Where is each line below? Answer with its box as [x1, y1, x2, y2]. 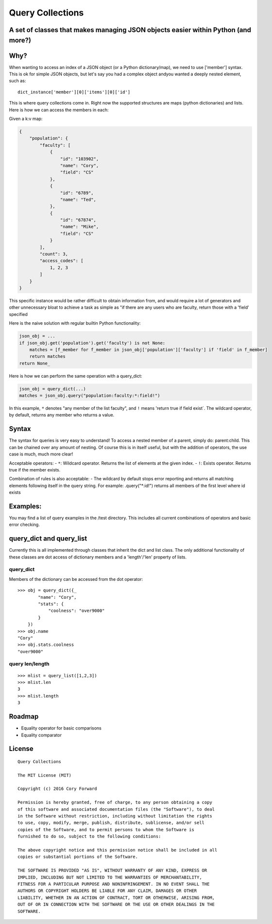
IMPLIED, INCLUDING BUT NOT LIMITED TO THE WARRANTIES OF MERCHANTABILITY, [17, 874, 202, 880]
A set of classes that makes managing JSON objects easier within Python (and [9, 26, 252, 34]
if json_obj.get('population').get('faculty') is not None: [19, 340, 166, 346]
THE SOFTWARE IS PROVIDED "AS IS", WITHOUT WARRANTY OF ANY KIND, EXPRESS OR [17, 868, 207, 873]
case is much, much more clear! [9, 451, 73, 457]
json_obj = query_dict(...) [19, 386, 86, 391]
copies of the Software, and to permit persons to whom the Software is [17, 827, 194, 832]
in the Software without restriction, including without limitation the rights [17, 813, 212, 819]
